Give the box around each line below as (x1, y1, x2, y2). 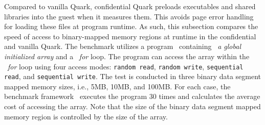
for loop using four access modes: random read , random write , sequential (8, 61, 244, 71)
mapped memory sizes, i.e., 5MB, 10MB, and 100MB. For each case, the (4, 81, 231, 91)
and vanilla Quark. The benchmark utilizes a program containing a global (4, 41, 241, 52)
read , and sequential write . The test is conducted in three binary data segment (4, 71, 261, 82)
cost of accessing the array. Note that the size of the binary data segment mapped (4, 101, 261, 112)
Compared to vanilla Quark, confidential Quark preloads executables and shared (4, 1, 256, 11)
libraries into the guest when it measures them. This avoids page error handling (4, 11, 254, 21)
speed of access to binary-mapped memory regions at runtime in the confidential (4, 31, 256, 41)
